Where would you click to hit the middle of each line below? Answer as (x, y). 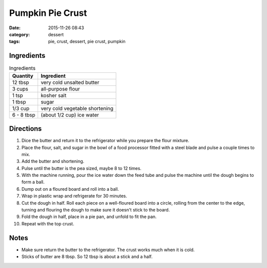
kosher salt (54, 95)
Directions (25, 129)
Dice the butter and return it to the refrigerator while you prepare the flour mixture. (106, 141)
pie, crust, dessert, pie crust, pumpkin (87, 42)
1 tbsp (19, 102)
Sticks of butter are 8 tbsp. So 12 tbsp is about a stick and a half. (87, 257)
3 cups (20, 89)
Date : (15, 28)
